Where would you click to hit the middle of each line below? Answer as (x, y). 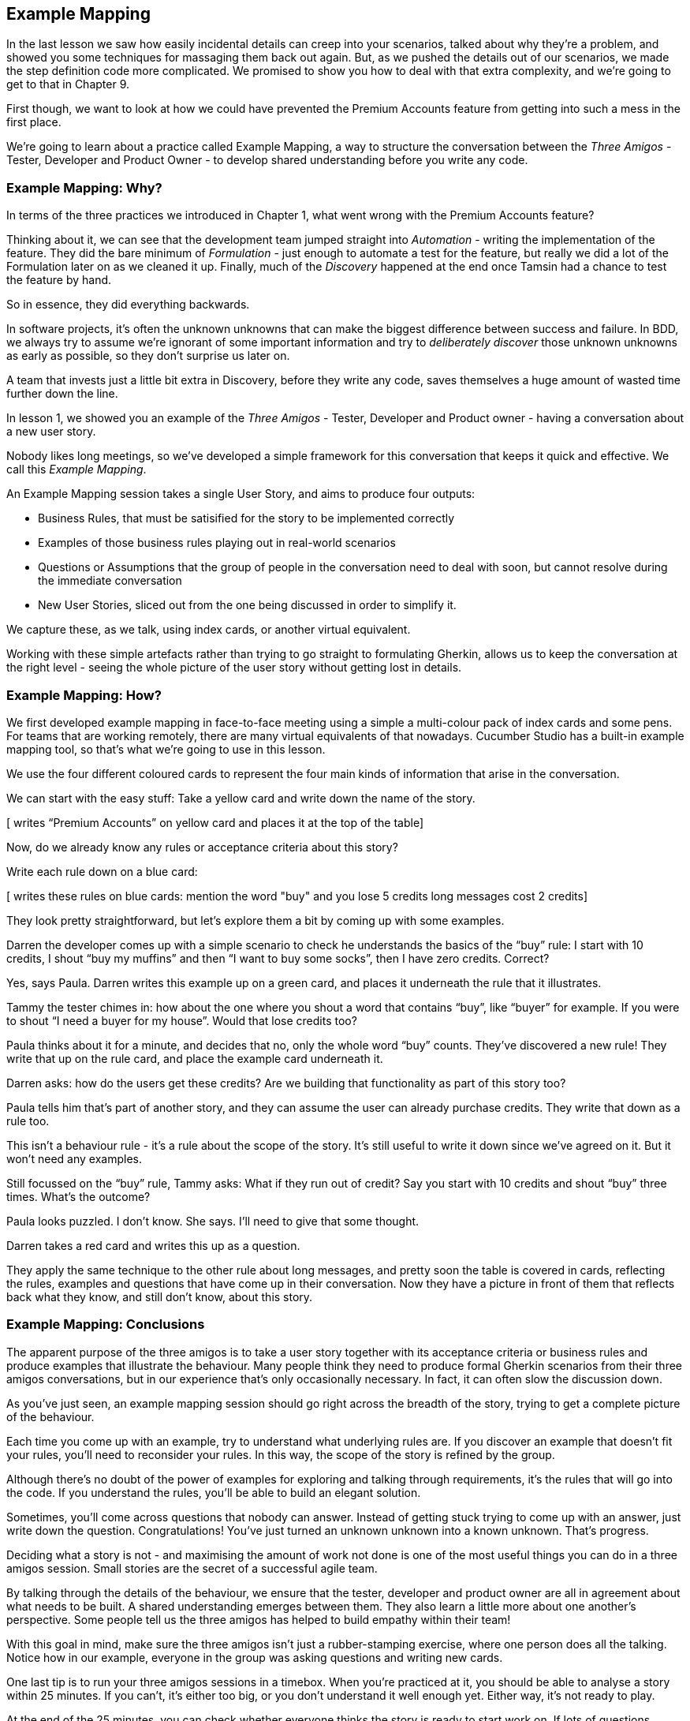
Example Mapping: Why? (84, 187)
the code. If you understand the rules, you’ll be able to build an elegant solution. (214, 1492)
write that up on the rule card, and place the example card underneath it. (195, 1058)
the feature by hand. (59, 280)
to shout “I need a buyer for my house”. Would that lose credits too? (182, 1020)
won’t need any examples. (74, 1158)
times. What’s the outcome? (78, 1196)
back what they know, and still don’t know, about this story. (160, 1296)
